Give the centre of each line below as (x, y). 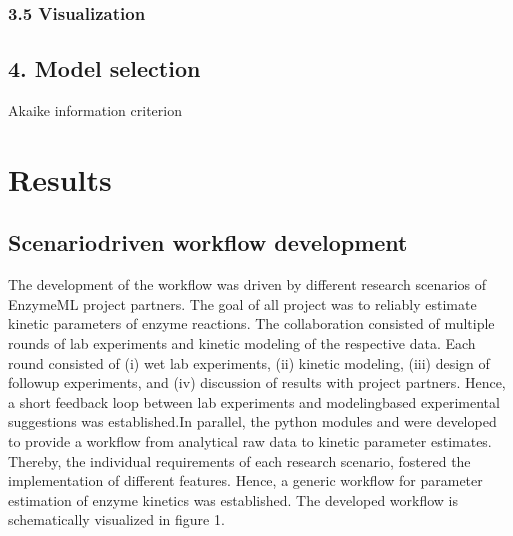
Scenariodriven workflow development (208, 242)
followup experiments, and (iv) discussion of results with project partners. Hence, (257, 382)
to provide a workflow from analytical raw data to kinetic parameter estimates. (250, 440)
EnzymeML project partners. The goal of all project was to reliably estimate (242, 303)
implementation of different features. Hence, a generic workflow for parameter (245, 480)
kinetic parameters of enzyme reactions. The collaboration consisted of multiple (251, 323)
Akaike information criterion (95, 110)
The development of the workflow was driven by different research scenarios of (247, 284)
